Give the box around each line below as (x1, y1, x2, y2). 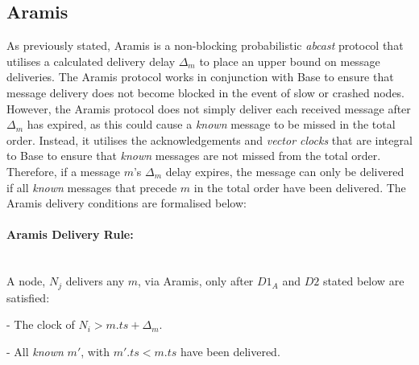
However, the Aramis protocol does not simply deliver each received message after (6, 100, 411, 117)
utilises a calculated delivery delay (6, 52, 176, 69)
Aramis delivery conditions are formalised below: (6, 195, 247, 211)
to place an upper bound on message (199, 52, 380, 69)
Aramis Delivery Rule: (6, 226, 134, 243)
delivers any (65, 273, 125, 289)
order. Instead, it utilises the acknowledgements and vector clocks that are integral (6, 131, 413, 148)
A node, (6, 273, 46, 289)
